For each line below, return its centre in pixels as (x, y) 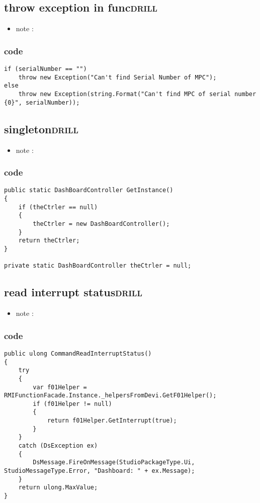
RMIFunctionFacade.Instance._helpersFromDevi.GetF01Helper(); (110, 396)
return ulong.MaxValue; (58, 488)
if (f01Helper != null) (72, 404)
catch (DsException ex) (58, 446)
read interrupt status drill (73, 292)
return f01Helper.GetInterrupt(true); (112, 421)
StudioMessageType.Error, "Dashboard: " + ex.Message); (100, 471)
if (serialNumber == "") (46, 69)
